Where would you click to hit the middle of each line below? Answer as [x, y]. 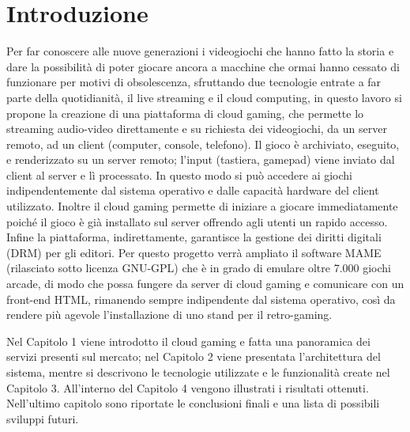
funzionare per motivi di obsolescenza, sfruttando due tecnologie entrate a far [194, 82]
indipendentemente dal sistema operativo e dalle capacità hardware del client [193, 190]
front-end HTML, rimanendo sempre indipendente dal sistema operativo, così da [201, 299]
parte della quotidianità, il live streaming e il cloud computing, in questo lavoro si [204, 97]
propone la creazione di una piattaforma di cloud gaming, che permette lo [185, 113]
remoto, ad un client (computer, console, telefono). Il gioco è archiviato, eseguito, [203, 144]
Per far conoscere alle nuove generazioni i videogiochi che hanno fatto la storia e [200, 51]
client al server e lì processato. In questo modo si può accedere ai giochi [179, 174]
